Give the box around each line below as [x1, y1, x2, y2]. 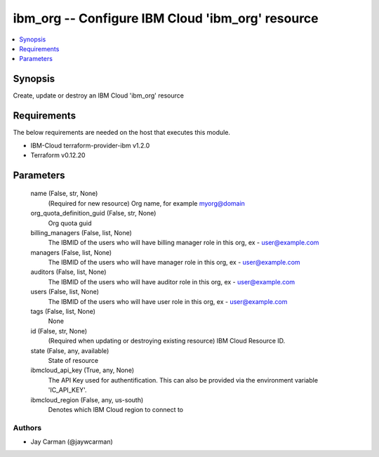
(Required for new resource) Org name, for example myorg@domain [48, 199, 246, 207]
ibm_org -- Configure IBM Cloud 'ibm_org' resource [13, 11, 319, 26]
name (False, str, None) [30, 190, 98, 198]
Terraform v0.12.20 [30, 151, 86, 159]
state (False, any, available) [30, 346, 109, 355]
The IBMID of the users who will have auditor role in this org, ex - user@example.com [48, 277, 295, 286]
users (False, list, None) [30, 288, 100, 296]
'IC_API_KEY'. [48, 386, 87, 395]
